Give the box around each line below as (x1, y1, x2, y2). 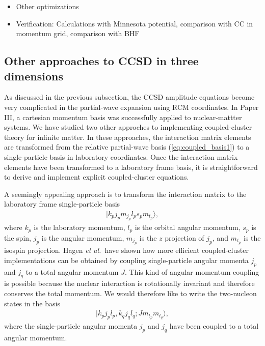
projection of (165, 232, 204, 243)
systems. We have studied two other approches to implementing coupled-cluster (4, 122, 252, 132)
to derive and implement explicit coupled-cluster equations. (4, 171, 189, 182)
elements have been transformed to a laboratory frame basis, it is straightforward (4, 161, 258, 172)
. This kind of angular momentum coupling (124, 266, 259, 277)
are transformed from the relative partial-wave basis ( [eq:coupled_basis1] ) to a (4, 141, 250, 152)
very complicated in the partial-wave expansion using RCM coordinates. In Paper (4, 101, 259, 112)
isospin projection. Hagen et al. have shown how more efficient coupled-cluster (4, 245, 249, 255)
